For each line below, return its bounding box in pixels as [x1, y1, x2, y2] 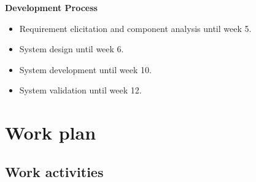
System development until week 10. [19, 63, 152, 76]
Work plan [5, 120, 96, 145]
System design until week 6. [19, 42, 124, 55]
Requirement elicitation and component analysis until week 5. [19, 22, 252, 34]
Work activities [5, 162, 104, 181]
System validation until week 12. [19, 84, 142, 97]
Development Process [5, 1, 98, 14]
